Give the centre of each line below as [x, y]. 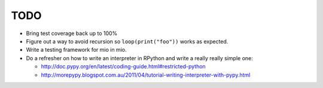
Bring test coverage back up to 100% [72, 33]
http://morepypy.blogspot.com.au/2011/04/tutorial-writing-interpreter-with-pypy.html [146, 75]
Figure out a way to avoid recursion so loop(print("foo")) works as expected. [127, 41]
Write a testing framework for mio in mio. [76, 50]
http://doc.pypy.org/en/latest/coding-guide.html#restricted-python [123, 67]
